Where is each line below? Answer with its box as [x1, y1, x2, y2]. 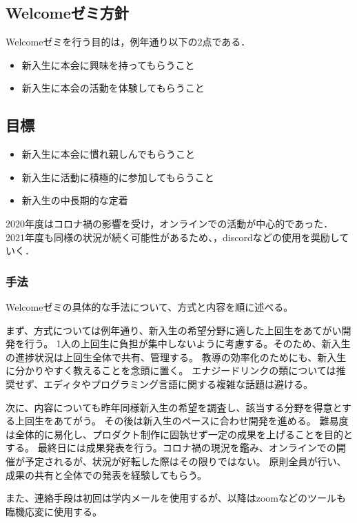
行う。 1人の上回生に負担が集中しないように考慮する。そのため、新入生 [24, 336, 351, 351]
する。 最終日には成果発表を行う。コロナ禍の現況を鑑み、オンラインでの [6, 440, 336, 455]
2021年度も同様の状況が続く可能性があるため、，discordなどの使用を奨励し [6, 229, 340, 244]
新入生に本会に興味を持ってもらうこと [21, 57, 195, 72]
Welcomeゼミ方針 [6, 2, 129, 23]
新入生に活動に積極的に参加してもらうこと [21, 170, 214, 184]
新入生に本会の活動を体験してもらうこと [21, 81, 205, 95]
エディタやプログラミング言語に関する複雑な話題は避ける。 [43, 376, 314, 391]
